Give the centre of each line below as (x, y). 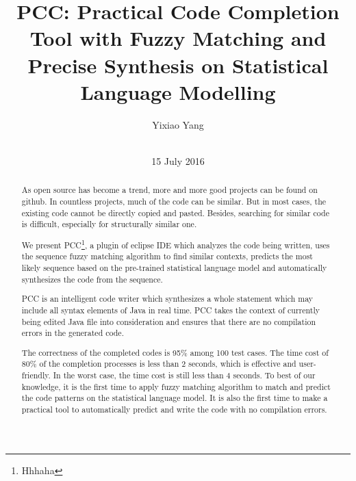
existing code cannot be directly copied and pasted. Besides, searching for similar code (176, 212)
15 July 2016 (178, 160)
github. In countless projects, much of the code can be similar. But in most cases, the (174, 201)
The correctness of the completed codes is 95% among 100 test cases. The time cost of (175, 352)
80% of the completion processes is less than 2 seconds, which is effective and (159, 364)
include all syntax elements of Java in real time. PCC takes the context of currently (171, 310)
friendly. (36, 375)
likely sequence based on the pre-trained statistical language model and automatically (174, 268)
